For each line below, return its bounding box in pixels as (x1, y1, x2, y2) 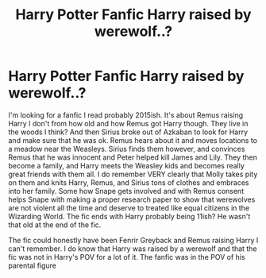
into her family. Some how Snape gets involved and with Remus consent (8, 186, 245, 195)
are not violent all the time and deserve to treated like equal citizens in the (8, 203, 250, 212)
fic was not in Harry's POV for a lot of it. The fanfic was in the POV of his (8, 252, 245, 261)
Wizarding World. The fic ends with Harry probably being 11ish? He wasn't (8, 211, 251, 221)
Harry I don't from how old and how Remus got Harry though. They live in (8, 118, 249, 128)
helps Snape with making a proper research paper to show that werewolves (8, 195, 256, 204)
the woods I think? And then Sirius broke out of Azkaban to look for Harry (8, 127, 249, 137)
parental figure (8, 261, 57, 270)
